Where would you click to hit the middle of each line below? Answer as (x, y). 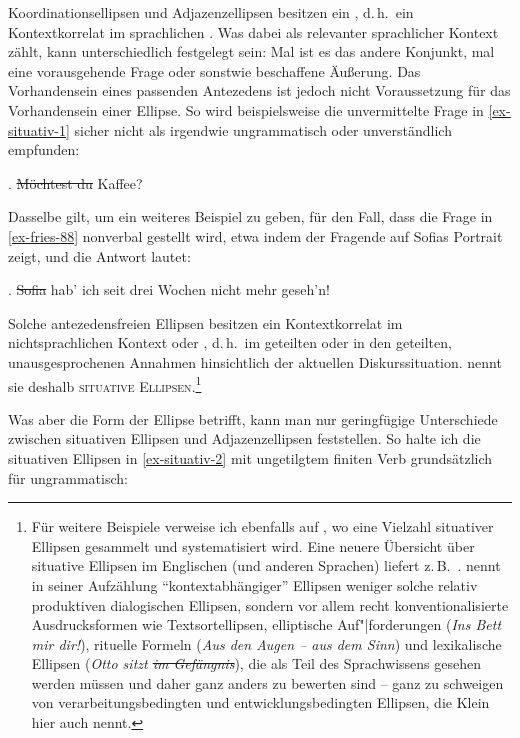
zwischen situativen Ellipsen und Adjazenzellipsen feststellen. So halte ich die (244, 438)
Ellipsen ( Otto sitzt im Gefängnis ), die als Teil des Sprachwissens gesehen (256, 663)
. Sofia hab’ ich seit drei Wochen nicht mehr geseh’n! (169, 289)
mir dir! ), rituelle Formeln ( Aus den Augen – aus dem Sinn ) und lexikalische (266, 643)
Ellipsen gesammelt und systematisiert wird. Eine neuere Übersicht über (253, 545)
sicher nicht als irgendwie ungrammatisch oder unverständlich (263, 129)
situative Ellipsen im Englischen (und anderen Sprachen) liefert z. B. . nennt (266, 565)
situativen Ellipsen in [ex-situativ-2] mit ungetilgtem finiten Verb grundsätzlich (250, 457)
